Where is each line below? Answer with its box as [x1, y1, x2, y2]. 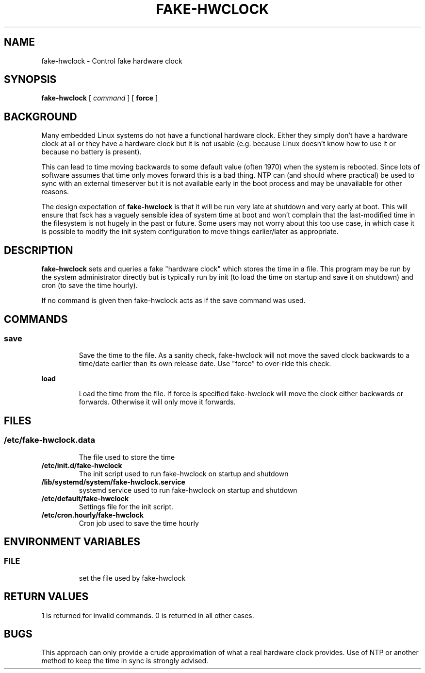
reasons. [41, 187, 69, 196]
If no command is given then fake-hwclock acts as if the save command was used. [41, 296, 306, 305]
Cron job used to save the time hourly [79, 519, 199, 527]
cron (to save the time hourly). [41, 281, 138, 290]
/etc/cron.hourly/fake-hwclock [41, 510, 144, 519]
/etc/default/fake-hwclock [41, 494, 129, 503]
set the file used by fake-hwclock [79, 573, 186, 582]
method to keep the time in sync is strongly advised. [41, 656, 209, 665]
